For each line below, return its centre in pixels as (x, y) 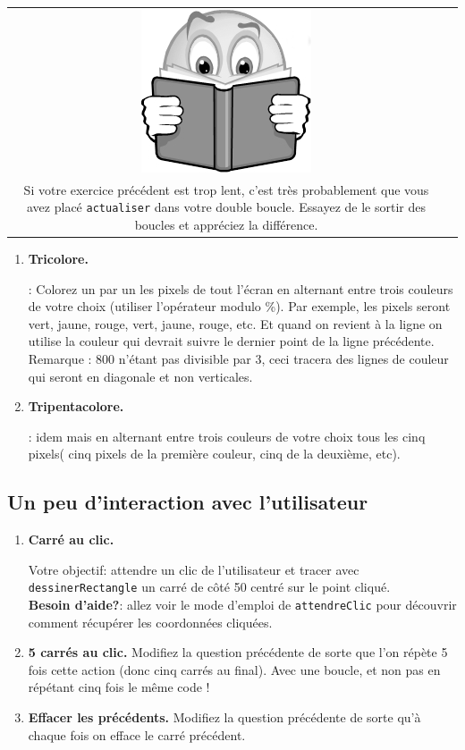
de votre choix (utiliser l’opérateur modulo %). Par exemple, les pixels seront (239, 306)
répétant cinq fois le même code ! (119, 687)
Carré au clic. (71, 539)
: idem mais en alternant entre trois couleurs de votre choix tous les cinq (227, 436)
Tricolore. (58, 258)
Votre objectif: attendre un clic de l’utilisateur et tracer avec (194, 569)
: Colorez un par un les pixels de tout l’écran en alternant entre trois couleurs (241, 288)
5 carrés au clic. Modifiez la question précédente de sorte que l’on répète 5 (238, 652)
